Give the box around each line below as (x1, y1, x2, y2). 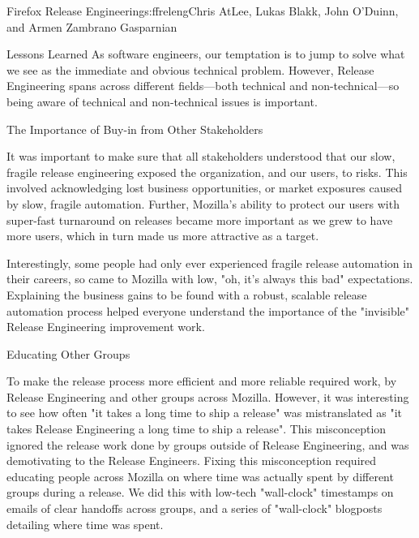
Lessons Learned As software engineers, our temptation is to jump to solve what (6, 45, 405, 62)
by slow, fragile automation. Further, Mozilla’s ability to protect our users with (6, 195, 400, 212)
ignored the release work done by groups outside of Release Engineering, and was (6, 436, 409, 453)
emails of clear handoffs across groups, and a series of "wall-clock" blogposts (6, 500, 383, 517)
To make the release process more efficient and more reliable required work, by (6, 372, 397, 390)
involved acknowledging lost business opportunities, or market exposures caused (6, 179, 403, 196)
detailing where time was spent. (6, 515, 164, 532)
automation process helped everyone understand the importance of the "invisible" (6, 302, 410, 319)
